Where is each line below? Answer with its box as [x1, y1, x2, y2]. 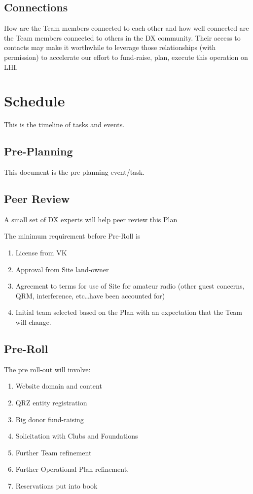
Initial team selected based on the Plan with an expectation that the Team [15, 307, 243, 317]
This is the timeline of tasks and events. [4, 119, 125, 130]
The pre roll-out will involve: [4, 364, 91, 374]
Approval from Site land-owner [15, 264, 109, 274]
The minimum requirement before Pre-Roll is [4, 231, 141, 241]
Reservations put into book [15, 481, 98, 491]
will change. [15, 317, 51, 327]
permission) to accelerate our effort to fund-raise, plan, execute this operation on [4, 51, 248, 62]
